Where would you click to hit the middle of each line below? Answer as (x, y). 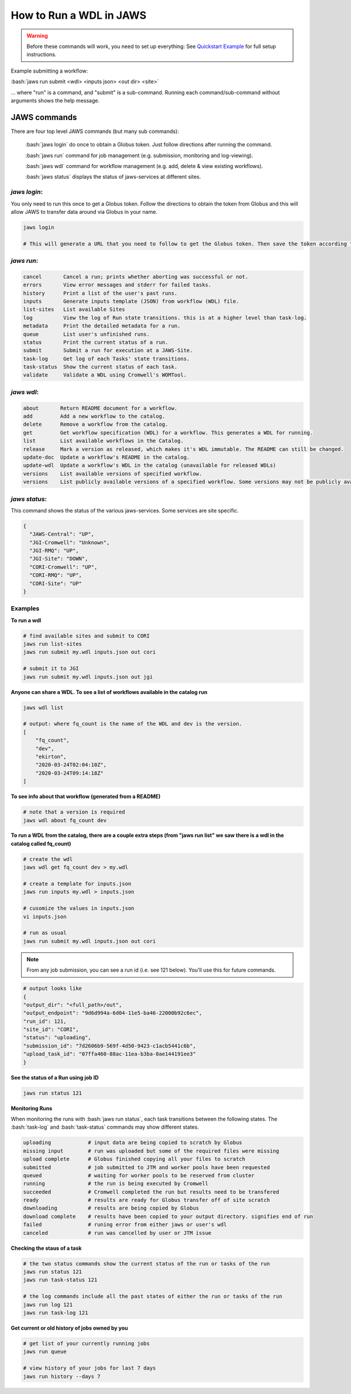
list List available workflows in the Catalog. (103, 441)
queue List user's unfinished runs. (87, 334)
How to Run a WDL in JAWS (79, 15)
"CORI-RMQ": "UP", (56, 575)
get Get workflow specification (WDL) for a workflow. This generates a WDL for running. (168, 433)
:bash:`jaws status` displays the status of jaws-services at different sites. (113, 177)
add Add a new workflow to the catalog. (94, 416)
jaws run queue (45, 1352)
